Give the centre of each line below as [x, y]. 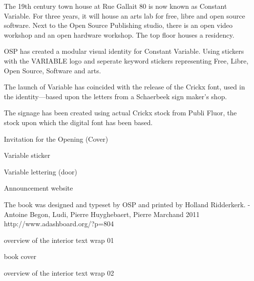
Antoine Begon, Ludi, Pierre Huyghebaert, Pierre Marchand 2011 [102, 214]
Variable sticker [27, 155]
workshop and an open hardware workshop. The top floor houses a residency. [119, 34]
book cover [20, 256]
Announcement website [39, 188]
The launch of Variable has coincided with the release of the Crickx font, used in [125, 87]
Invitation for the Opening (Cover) [56, 139]
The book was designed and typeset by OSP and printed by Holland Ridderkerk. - [127, 204]
